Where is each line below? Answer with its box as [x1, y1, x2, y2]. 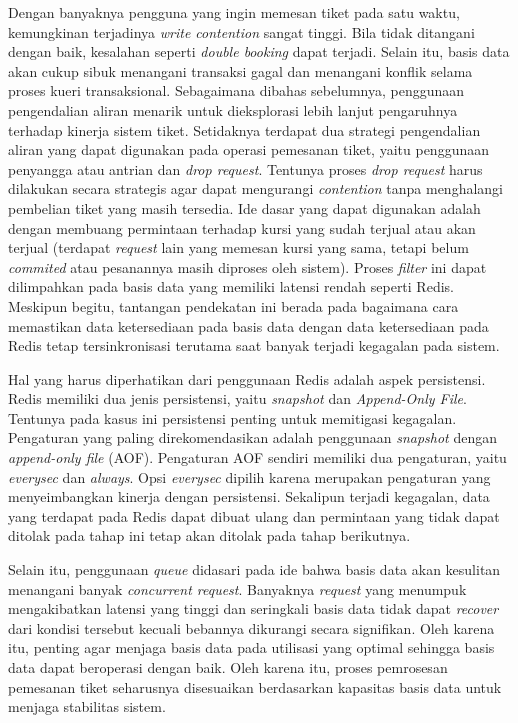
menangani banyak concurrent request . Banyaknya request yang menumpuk [8, 578, 467, 599]
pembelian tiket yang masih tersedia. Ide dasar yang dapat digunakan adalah [8, 197, 481, 218]
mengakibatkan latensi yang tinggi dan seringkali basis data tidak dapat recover [8, 598, 499, 619]
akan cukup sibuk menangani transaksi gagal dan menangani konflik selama [8, 60, 473, 81]
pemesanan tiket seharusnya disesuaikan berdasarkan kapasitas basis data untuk [8, 676, 502, 697]
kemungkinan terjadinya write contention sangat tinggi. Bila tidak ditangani [8, 21, 475, 42]
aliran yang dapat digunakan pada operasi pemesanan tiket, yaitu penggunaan [8, 139, 489, 160]
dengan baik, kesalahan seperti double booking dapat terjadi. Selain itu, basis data [8, 41, 510, 62]
